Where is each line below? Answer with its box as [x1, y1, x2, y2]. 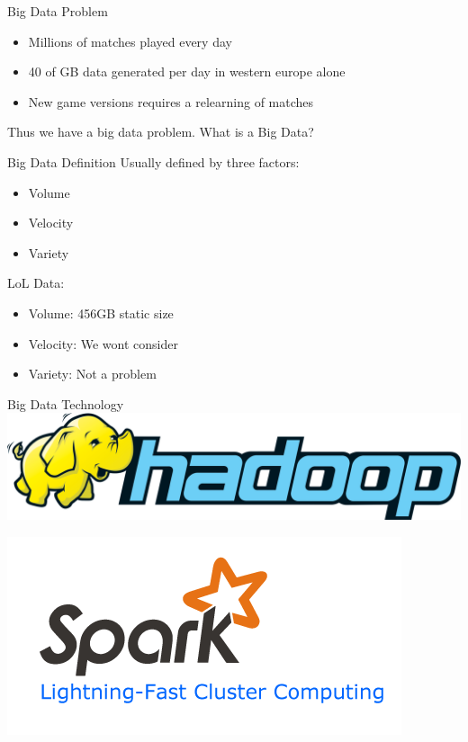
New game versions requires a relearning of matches [28, 92, 314, 111]
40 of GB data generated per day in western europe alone [28, 62, 346, 81]
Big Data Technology [7, 394, 124, 413]
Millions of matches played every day [28, 31, 232, 50]
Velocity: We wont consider [28, 334, 178, 353]
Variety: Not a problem [28, 364, 157, 383]
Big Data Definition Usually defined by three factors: [7, 152, 300, 171]
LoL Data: [7, 273, 65, 292]
